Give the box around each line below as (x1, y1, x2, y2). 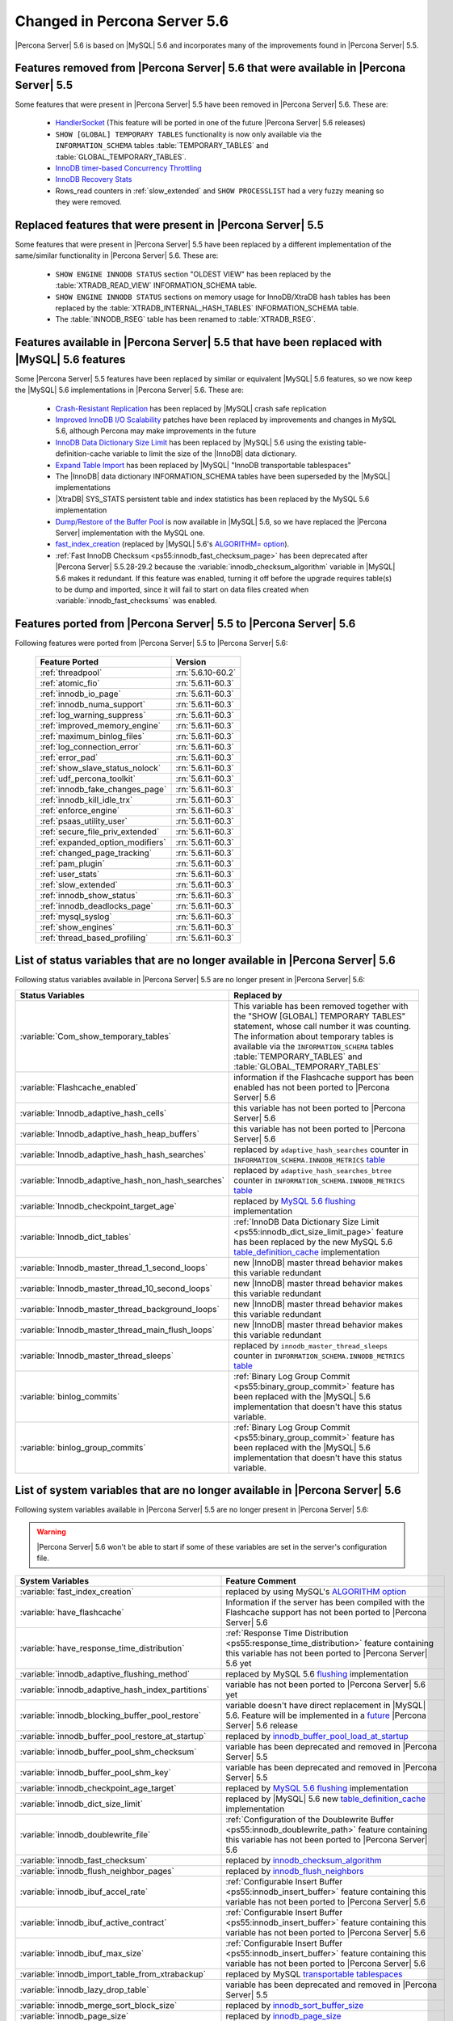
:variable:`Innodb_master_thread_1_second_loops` (19, 1262, 208, 1273)
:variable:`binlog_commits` (19, 1390, 120, 1402)
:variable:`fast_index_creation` (19, 1585, 135, 1597)
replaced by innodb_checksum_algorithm (225, 1854, 383, 1866)
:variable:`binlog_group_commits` (19, 1441, 146, 1453)
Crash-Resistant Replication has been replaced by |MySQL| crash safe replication (55, 403, 327, 413)
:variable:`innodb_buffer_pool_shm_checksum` (19, 1746, 197, 1757)
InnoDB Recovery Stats (55, 175, 132, 184)
